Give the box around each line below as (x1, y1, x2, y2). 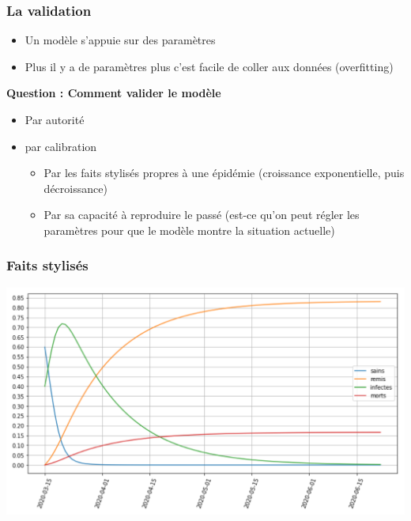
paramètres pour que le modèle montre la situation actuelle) (43, 221, 335, 238)
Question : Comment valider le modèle (6, 85, 221, 101)
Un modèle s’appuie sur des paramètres (25, 32, 216, 48)
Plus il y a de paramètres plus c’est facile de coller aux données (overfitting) (25, 58, 394, 74)
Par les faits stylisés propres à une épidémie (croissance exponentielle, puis (43, 164, 405, 181)
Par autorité (25, 111, 85, 127)
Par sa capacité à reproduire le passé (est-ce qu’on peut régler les (43, 206, 360, 223)
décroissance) (43, 179, 107, 196)
